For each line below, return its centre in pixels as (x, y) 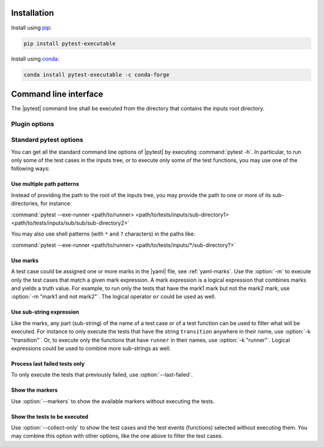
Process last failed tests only (48, 363)
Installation (32, 13)
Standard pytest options (47, 140)
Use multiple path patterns (45, 184)
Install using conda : (35, 59)
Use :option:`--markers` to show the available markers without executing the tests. (113, 401)
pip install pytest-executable (70, 43)
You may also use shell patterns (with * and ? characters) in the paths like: (103, 234)
